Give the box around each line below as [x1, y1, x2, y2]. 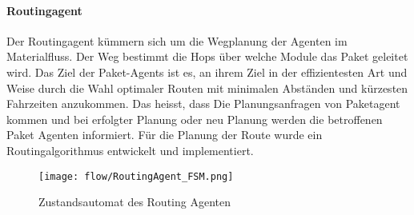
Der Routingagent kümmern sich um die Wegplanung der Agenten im [6, 32, 348, 49]
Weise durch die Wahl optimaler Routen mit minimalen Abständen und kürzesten [6, 79, 408, 96]
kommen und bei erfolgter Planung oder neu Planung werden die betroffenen [6, 110, 383, 127]
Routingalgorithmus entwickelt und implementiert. [6, 141, 254, 158]
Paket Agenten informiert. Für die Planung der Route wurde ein [6, 126, 323, 143]
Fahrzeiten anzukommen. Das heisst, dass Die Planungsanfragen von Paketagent [6, 95, 400, 112]
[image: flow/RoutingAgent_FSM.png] [38, 170, 234, 182]
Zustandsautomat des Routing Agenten [38, 193, 231, 210]
